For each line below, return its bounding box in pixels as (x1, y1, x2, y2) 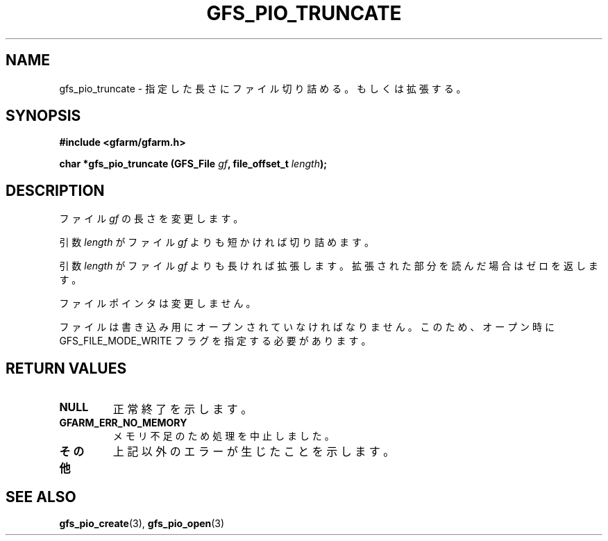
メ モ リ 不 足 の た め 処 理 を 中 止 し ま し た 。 (112, 430, 335, 442)
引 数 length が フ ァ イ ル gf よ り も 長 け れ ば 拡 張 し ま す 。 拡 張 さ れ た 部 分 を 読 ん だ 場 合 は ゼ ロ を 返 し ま (59, 260, 598, 272)
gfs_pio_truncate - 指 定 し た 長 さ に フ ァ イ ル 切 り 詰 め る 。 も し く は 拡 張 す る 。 (59, 82, 466, 94)
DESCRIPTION (6, 181, 105, 199)
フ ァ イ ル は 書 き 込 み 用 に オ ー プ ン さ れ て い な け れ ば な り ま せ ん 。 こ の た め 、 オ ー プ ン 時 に (59, 321, 555, 333)
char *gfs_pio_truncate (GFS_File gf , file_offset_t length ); (59, 158, 327, 170)
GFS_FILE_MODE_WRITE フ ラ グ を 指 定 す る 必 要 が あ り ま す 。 (59, 335, 371, 347)
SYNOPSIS (6, 107, 81, 125)
